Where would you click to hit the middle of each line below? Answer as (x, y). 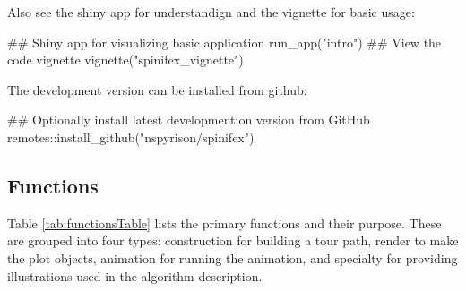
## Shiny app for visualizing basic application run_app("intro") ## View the (224, 42)
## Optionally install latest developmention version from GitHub (189, 120)
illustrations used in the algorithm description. (135, 275)
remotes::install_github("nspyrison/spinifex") (131, 137)
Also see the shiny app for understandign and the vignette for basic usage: (211, 12)
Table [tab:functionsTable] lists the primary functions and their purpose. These (224, 223)
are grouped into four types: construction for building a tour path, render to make (233, 240)
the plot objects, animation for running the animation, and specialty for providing (233, 257)
